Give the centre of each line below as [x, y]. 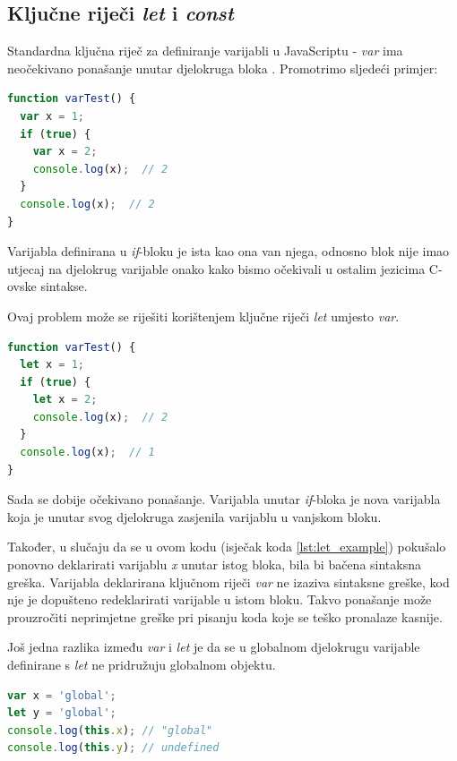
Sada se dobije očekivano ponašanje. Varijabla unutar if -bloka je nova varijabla [224, 499]
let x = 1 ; [52, 365]
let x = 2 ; [65, 400]
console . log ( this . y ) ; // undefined [113, 748]
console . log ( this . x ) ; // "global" [110, 730]
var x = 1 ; [52, 116]
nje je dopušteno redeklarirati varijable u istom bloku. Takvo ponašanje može [220, 599]
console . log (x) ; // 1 [87, 453]
